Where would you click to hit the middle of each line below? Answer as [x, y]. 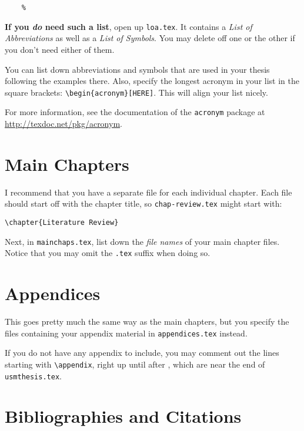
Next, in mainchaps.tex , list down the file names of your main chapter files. [142, 241]
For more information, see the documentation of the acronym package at [135, 112]
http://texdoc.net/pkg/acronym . [64, 123]
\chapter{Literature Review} [62, 222]
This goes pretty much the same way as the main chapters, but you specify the [147, 321]
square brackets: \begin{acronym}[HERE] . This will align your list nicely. [136, 92]
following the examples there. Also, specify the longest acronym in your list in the [152, 81]
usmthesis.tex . [33, 376]
